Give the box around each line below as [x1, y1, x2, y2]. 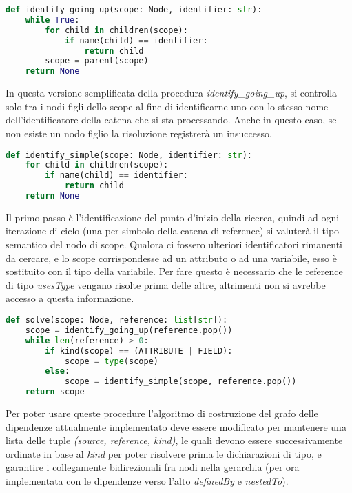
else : [45, 366, 70, 376]
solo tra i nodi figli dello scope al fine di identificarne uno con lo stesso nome [6, 99, 329, 113]
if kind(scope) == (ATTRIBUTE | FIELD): [45, 345, 233, 356]
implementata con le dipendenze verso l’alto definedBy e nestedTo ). [6, 474, 289, 487]
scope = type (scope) [64, 356, 158, 366]
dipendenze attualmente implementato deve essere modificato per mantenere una [6, 419, 346, 434]
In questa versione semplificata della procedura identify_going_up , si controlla [6, 85, 338, 100]
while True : [25, 14, 80, 25]
